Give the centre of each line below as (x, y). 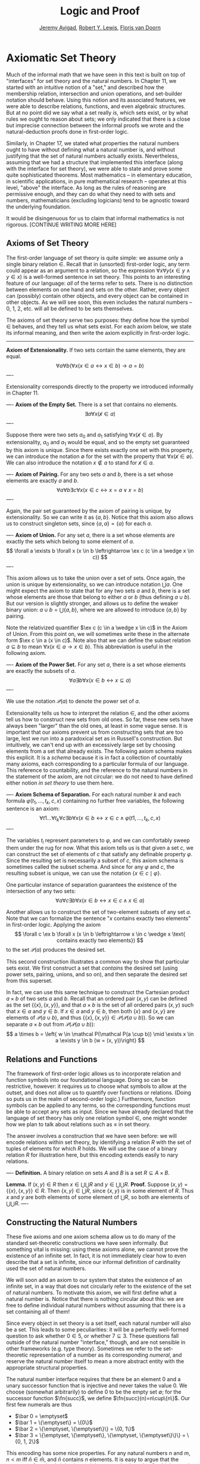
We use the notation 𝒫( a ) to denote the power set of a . (73, 701)
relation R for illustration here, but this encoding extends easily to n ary (92, 1155)
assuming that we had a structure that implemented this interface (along (95, 162)
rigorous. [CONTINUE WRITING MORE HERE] (61, 224)
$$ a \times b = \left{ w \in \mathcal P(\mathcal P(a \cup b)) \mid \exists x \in (100, 1034)
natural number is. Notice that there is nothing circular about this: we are (95, 1299)
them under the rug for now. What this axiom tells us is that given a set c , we (100, 848)
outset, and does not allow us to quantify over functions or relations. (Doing (99, 1093)
